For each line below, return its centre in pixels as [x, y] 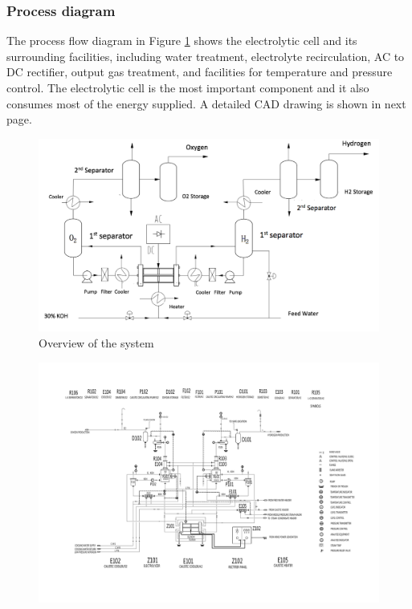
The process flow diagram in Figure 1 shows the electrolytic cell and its [182, 41]
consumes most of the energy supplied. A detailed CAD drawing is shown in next [206, 103]
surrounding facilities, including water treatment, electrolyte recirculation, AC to [206, 56]
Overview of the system [96, 342]
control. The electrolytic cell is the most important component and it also [188, 87]
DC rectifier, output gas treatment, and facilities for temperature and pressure [200, 72]
